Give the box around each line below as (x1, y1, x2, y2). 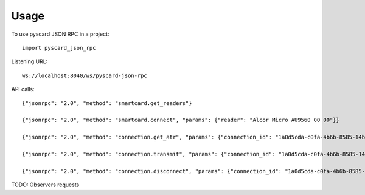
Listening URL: (11, 58, 48, 65)
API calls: (11, 86, 35, 93)
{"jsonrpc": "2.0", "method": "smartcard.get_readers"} (22, 100, 192, 106)
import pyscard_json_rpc (22, 44, 96, 51)
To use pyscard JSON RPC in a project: (11, 30, 109, 38)
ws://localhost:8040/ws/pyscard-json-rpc (22, 72, 147, 79)
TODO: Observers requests (11, 181, 80, 188)
